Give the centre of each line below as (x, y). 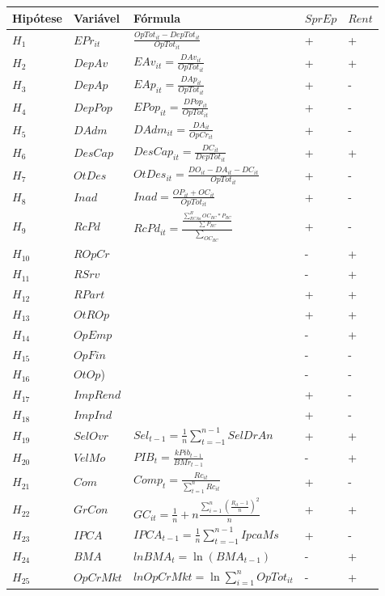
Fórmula (157, 17)
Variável (96, 17)
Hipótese (37, 17)
